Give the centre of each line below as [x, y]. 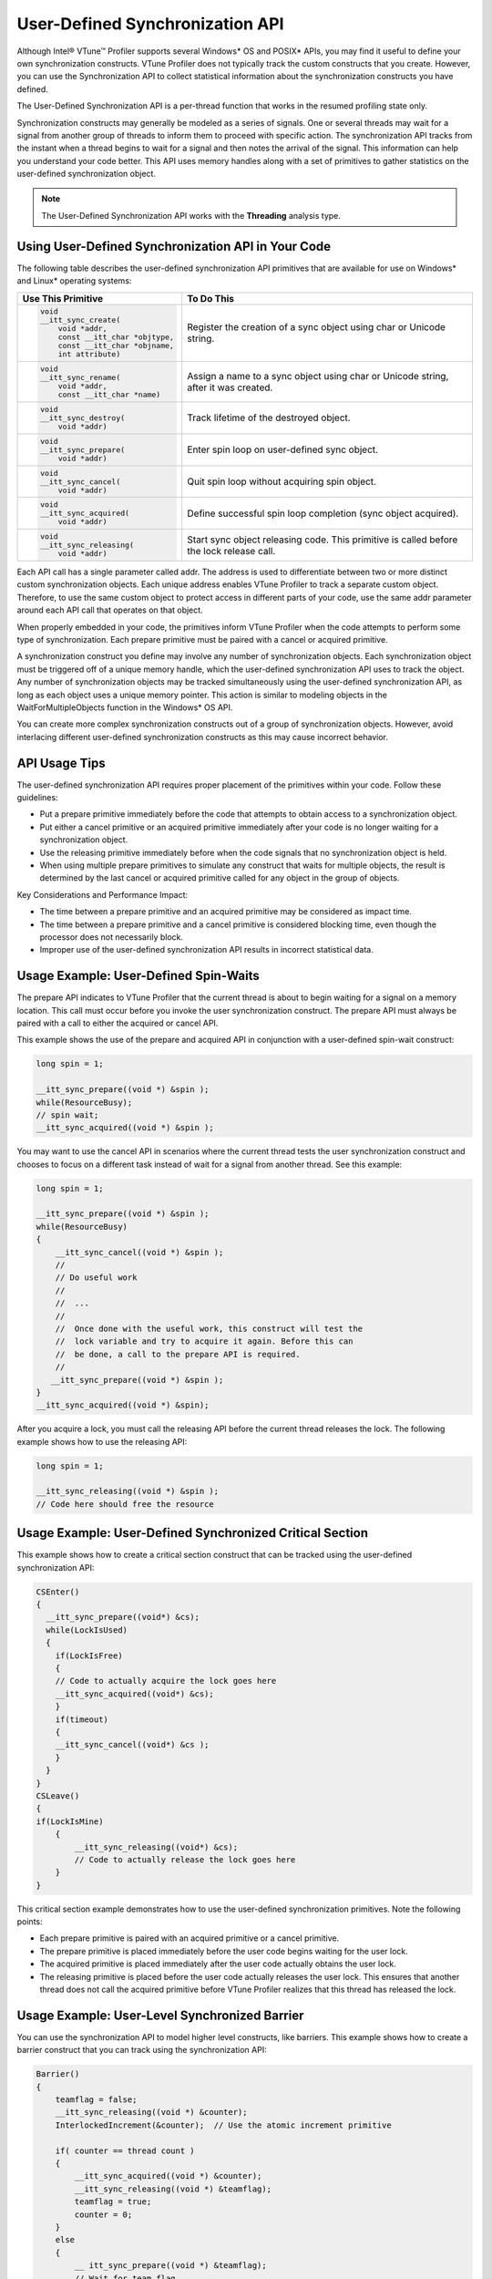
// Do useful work [96, 1278]
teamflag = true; [113, 2202]
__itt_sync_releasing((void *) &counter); [151, 2112]
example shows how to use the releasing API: [102, 1441]
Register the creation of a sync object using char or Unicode [317, 327]
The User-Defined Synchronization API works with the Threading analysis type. [191, 215]
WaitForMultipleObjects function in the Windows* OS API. [125, 707]
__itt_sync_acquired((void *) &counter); [168, 2176]
